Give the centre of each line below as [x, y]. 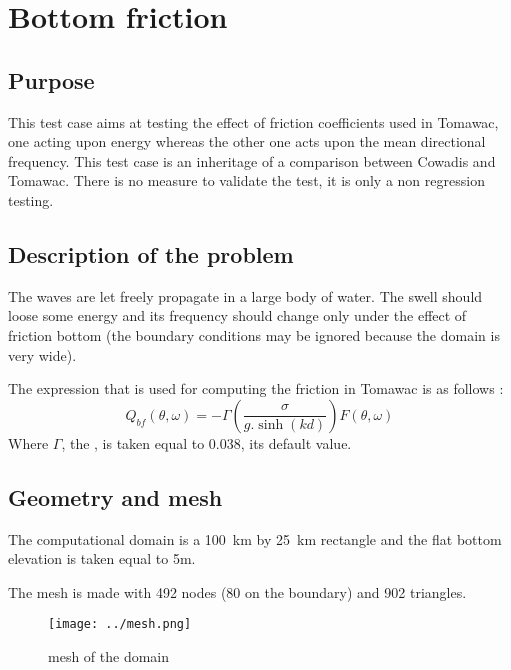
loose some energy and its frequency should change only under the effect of [237, 315]
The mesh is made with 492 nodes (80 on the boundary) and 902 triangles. [237, 591]
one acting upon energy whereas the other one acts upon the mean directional [247, 141]
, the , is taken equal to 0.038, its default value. [206, 442]
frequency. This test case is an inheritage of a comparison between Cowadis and [252, 160]
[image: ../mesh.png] [120, 624]
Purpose [51, 79]
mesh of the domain [109, 655]
